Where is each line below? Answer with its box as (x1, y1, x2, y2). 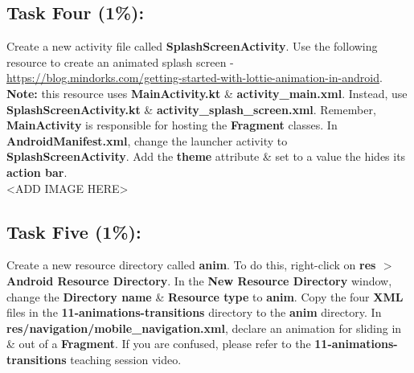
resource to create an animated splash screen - (6, 53, 234, 70)
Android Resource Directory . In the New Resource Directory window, (6, 272, 392, 289)
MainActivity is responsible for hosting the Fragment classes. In (6, 117, 338, 133)
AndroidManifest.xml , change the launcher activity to (6, 132, 288, 149)
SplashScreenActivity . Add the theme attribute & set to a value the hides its (6, 148, 406, 165)
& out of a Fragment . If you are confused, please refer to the (6, 335, 311, 352)
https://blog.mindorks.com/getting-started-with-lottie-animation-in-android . (6, 69, 383, 86)
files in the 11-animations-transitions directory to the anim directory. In (6, 304, 382, 321)
